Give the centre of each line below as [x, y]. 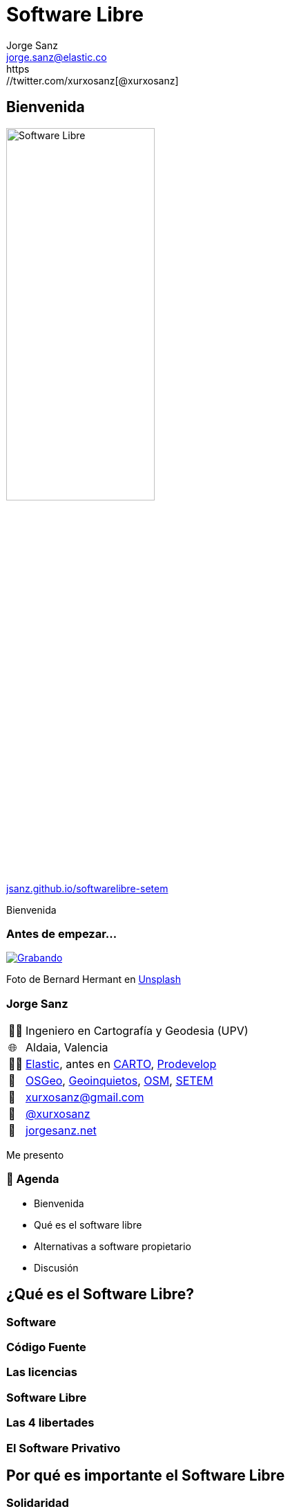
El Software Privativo [64, 1448]
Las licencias [42, 1372]
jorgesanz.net [61, 1131]
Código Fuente [46, 1347]
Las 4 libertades [50, 1423]
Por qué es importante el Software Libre [146, 1475]
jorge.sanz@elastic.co [57, 57]
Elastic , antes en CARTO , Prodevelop [121, 1064]
